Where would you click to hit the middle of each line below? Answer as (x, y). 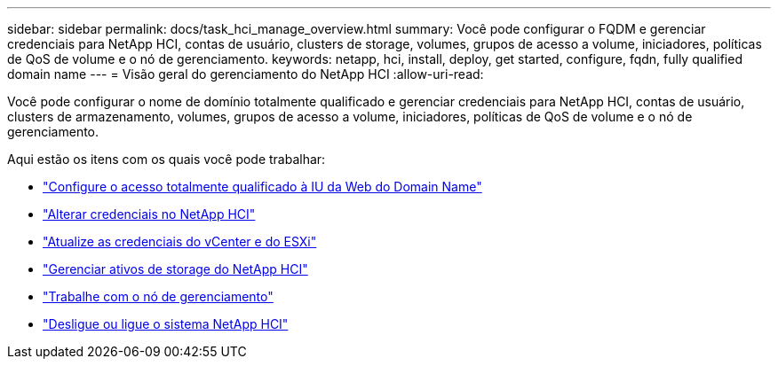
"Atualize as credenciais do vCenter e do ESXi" (180, 241)
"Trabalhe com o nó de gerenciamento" (158, 296)
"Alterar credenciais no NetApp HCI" (149, 214)
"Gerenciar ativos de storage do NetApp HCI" (175, 269)
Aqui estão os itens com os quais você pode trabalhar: (167, 159)
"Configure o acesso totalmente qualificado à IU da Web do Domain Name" (262, 187)
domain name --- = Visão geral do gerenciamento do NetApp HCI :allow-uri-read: (246, 74)
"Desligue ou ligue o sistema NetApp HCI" (166, 324)
